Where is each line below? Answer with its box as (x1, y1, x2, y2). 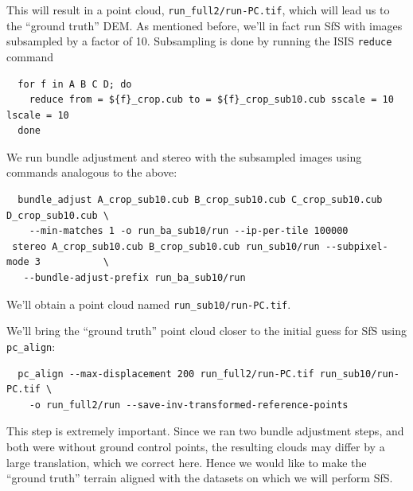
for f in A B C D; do (18, 78, 132, 90)
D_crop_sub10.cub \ (6, 209, 109, 221)
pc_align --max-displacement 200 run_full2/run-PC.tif (18, 368, 314, 380)
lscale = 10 (6, 109, 69, 121)
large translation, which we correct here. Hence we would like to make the (6, 454, 367, 470)
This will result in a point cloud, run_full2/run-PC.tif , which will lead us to (6, 2, 390, 18)
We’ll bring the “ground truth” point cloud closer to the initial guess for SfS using (6, 322, 407, 339)
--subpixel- (325, 240, 388, 252)
